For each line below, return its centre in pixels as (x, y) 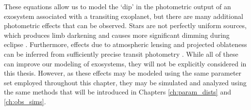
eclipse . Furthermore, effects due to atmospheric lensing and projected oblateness (125, 44)
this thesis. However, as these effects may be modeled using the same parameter (123, 73)
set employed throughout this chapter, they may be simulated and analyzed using (125, 82)
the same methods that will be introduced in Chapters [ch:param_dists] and (117, 92)
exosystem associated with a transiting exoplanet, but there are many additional (124, 16)
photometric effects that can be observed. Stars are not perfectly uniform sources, (125, 25)
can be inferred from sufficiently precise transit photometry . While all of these (121, 54)
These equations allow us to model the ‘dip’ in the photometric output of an (117, 6)
